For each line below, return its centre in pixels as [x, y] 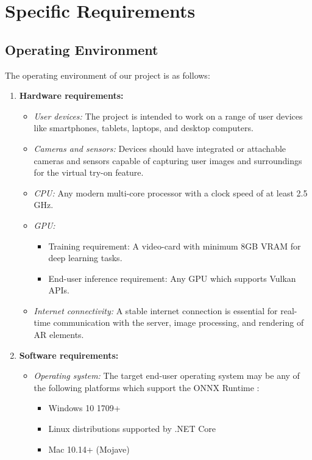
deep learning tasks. [85, 258]
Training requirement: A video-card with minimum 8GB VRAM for [175, 246]
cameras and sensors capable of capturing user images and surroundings [168, 160]
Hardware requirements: [71, 95]
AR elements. [59, 335]
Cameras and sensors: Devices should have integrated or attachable [160, 148]
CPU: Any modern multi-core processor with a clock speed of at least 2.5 [171, 192]
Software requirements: [69, 355]
